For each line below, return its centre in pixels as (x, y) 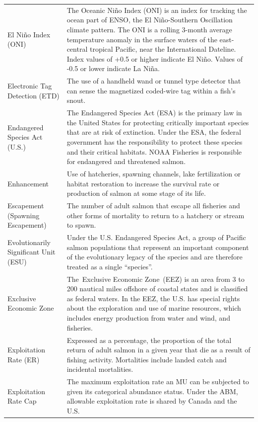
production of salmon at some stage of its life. (136, 193)
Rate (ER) (24, 359)
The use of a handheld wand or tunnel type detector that (154, 81)
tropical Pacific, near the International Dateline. (163, 49)
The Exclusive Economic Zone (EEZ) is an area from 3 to (156, 279)
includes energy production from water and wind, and (148, 318)
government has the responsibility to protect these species (155, 141)
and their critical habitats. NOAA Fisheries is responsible (154, 151)
